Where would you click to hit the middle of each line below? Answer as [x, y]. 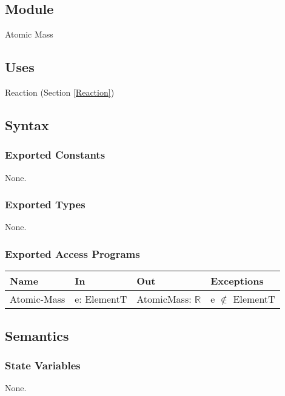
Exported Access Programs [72, 253]
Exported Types [45, 204]
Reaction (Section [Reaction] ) [60, 92]
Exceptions [237, 281]
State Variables [43, 365]
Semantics [37, 335]
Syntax [27, 124]
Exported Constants [55, 155]
